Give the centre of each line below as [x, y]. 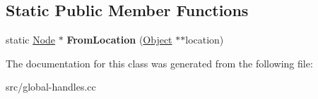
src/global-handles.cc [51, 87]
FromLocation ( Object [119, 40]
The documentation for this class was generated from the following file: [159, 63]
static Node [31, 40]
